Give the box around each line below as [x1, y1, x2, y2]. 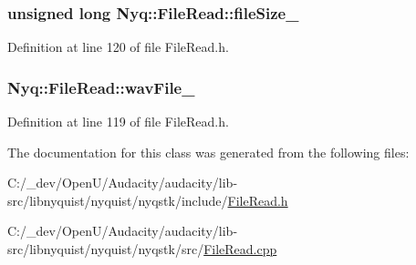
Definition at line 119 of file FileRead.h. [7, 112, 229, 131]
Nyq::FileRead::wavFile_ [7, 76, 195, 98]
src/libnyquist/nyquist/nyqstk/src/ [7, 240, 204, 258]
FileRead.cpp [203, 240, 277, 258]
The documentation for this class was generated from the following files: [7, 142, 410, 161]
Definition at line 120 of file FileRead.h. [7, 37, 229, 56]
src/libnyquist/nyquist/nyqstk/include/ [7, 190, 228, 209]
